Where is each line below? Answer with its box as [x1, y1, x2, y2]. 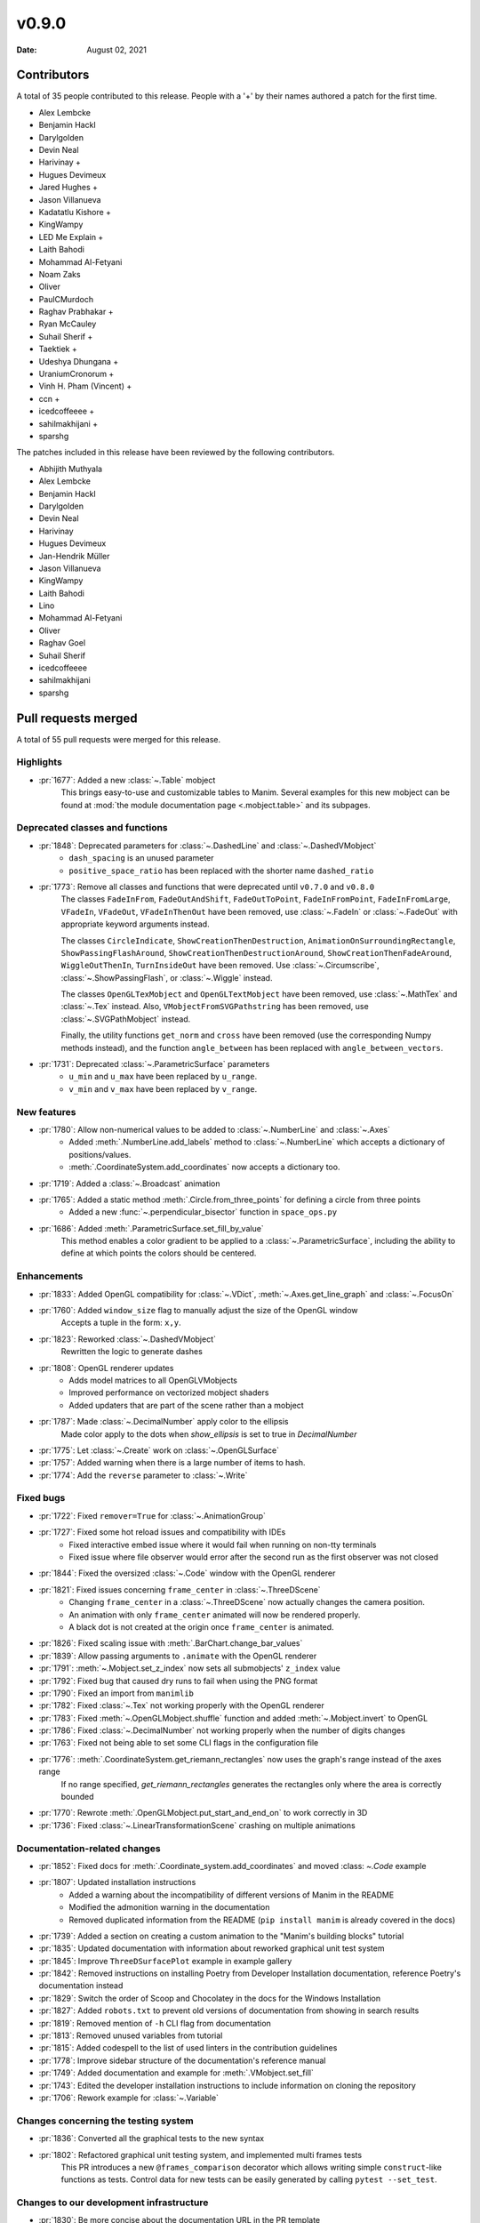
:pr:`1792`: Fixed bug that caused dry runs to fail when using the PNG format [38, 1675, 318, 1686]
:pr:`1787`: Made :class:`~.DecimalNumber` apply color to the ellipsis [38, 1416, 289, 1427]
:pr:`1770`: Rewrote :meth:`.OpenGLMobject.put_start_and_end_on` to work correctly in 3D [38, 1808, 368, 1818]
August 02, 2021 [86, 44, 147, 55]
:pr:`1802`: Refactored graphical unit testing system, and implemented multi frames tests [38, 2149, 363, 2160]
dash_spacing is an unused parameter [68, 853, 214, 863]
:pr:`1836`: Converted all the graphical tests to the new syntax [38, 2133, 265, 2144]
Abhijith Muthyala [38, 463, 102, 474]
